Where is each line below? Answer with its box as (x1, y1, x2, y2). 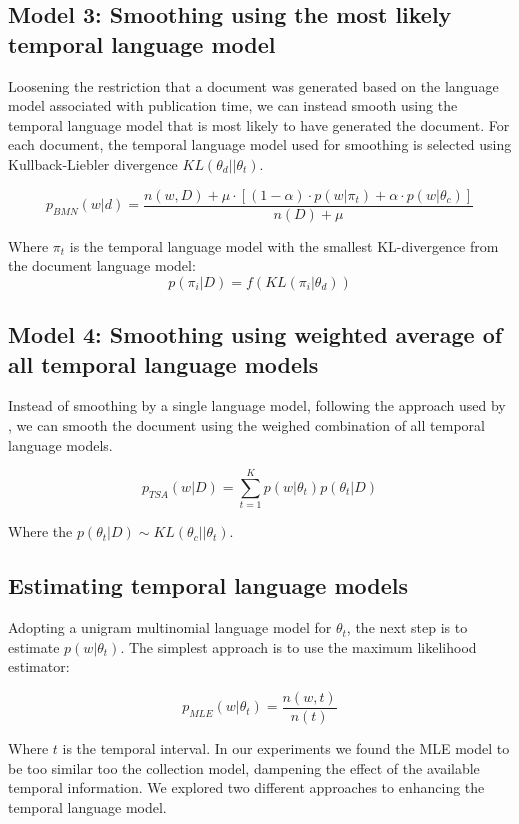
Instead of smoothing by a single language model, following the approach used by (8, 395, 506, 416)
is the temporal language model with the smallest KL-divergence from (69, 235, 499, 256)
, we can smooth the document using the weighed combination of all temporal (8, 415, 485, 435)
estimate (8, 636, 60, 657)
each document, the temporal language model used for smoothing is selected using (8, 134, 512, 155)
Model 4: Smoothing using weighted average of (8, 319, 503, 350)
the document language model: (8, 255, 196, 276)
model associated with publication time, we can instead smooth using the (8, 95, 458, 116)
